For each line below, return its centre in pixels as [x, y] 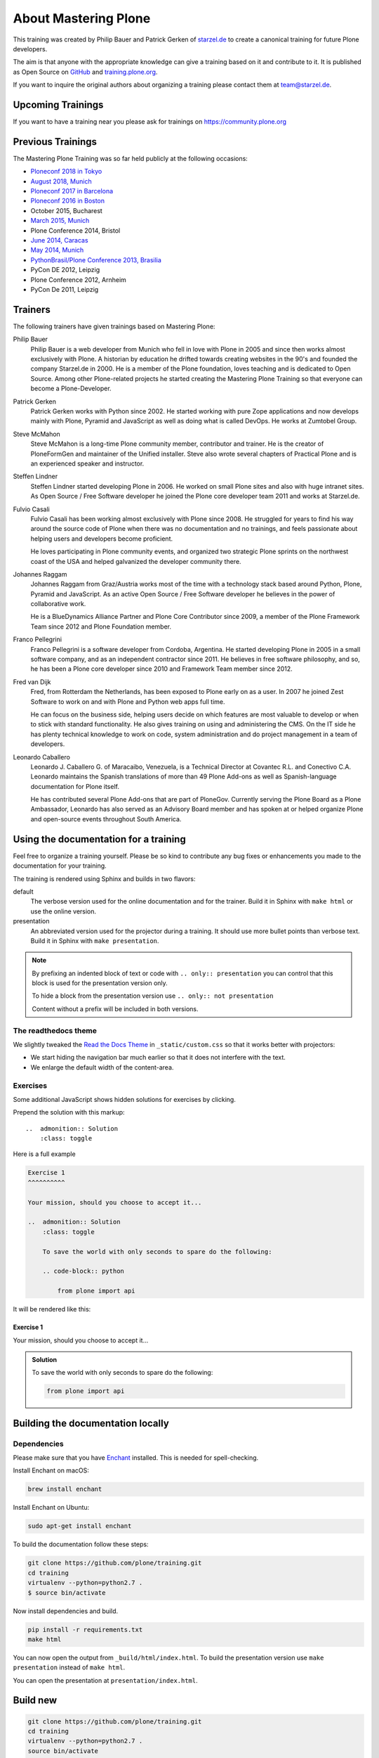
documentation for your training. [60, 866]
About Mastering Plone [82, 18]
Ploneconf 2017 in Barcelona [72, 191]
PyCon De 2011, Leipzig [65, 289]
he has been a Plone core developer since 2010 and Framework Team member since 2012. [161, 669]
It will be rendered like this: [52, 1309]
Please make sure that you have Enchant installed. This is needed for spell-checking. [136, 1458]
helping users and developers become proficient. [102, 539]
